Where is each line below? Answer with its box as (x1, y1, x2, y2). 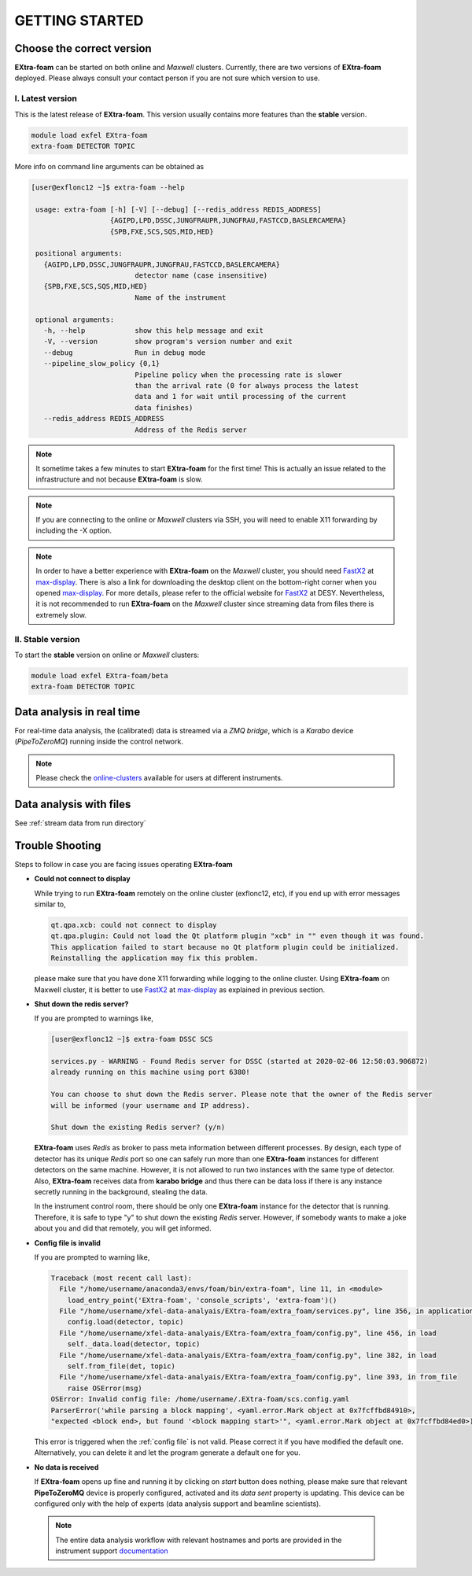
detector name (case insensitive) (135, 271, 268, 280)
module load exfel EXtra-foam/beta (31, 671, 168, 680)
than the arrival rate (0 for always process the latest (135, 381, 360, 389)
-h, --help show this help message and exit (43, 327, 264, 335)
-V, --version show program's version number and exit (43, 337, 293, 346)
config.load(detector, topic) (67, 1318, 184, 1327)
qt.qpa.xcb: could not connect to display (50, 921, 217, 929)
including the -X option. (35, 526, 112, 535)
